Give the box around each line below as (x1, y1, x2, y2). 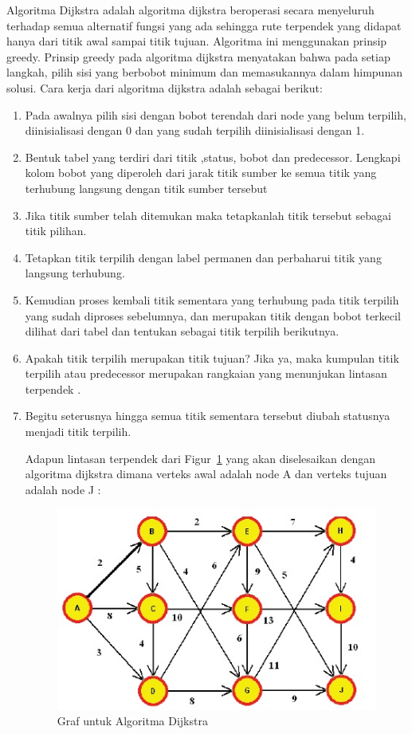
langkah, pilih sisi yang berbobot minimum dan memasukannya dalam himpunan (6, 64, 402, 80)
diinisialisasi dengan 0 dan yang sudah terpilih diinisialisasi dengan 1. (25, 122, 365, 139)
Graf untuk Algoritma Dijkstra (57, 712, 208, 729)
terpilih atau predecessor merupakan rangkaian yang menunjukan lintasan (25, 365, 387, 382)
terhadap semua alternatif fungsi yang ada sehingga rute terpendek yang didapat (6, 17, 402, 33)
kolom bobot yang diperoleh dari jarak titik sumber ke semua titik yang (25, 164, 377, 181)
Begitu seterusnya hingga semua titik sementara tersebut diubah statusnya (25, 407, 390, 424)
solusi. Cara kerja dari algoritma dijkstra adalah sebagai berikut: (6, 79, 323, 96)
